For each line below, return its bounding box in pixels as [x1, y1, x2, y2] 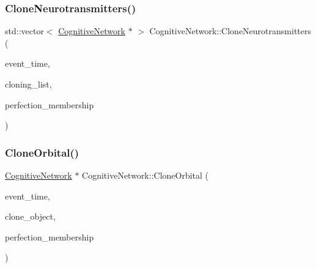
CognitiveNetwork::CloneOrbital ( [82, 169, 209, 181]
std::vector [5, 24, 44, 37]
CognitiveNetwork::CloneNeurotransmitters [149, 24, 311, 37]
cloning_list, [5, 78, 52, 90]
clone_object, [5, 210, 56, 223]
